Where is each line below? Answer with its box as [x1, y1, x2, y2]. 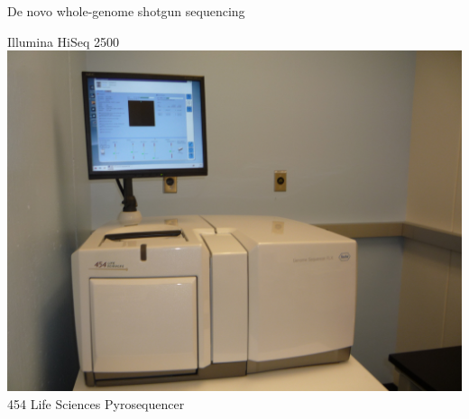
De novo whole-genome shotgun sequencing [7, 2, 245, 20]
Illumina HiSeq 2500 [7, 32, 120, 50]
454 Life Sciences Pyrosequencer [7, 394, 185, 413]
